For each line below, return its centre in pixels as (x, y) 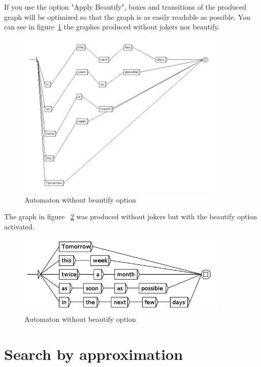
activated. (19, 226)
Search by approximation (94, 354)
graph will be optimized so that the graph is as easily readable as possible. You (127, 16)
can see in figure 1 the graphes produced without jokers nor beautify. (112, 27)
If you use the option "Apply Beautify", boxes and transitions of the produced (125, 7)
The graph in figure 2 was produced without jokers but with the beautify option (131, 216)
